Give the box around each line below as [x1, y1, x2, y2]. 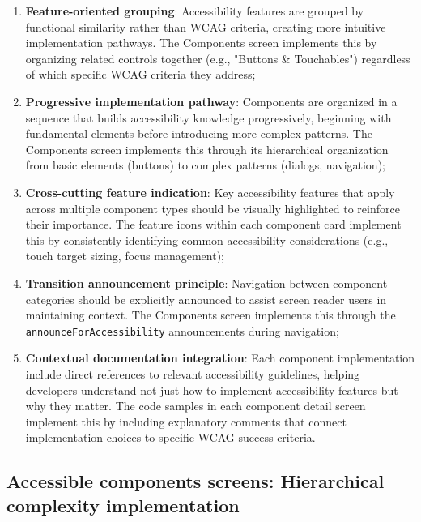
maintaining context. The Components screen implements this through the [25, 306, 396, 323]
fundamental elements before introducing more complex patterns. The [25, 125, 372, 142]
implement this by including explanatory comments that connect [25, 413, 347, 430]
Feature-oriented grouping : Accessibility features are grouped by [25, 2, 364, 19]
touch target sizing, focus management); [25, 247, 224, 264]
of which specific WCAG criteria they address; [25, 66, 256, 83]
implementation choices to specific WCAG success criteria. [25, 429, 316, 446]
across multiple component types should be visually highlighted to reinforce [25, 199, 400, 216]
